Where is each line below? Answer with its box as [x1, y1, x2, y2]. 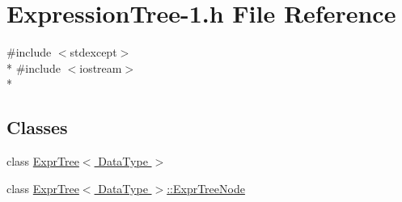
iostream [79, 59, 122, 76]
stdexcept [70, 44, 117, 61]
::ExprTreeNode [167, 179, 245, 196]
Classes [6, 115, 68, 140]
